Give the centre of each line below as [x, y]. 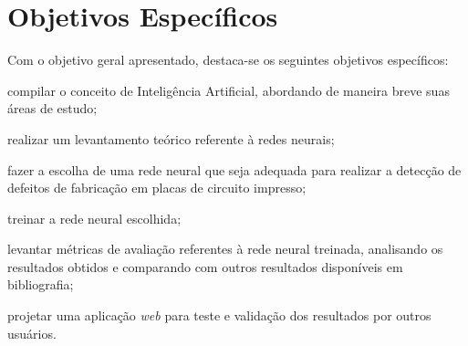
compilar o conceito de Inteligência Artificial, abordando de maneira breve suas [229, 90]
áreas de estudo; [52, 108]
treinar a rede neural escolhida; [94, 218]
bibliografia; [41, 284]
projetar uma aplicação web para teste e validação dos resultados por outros [219, 315]
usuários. [32, 333]
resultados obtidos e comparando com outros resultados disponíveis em [205, 266]
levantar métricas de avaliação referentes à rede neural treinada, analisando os [225, 249]
